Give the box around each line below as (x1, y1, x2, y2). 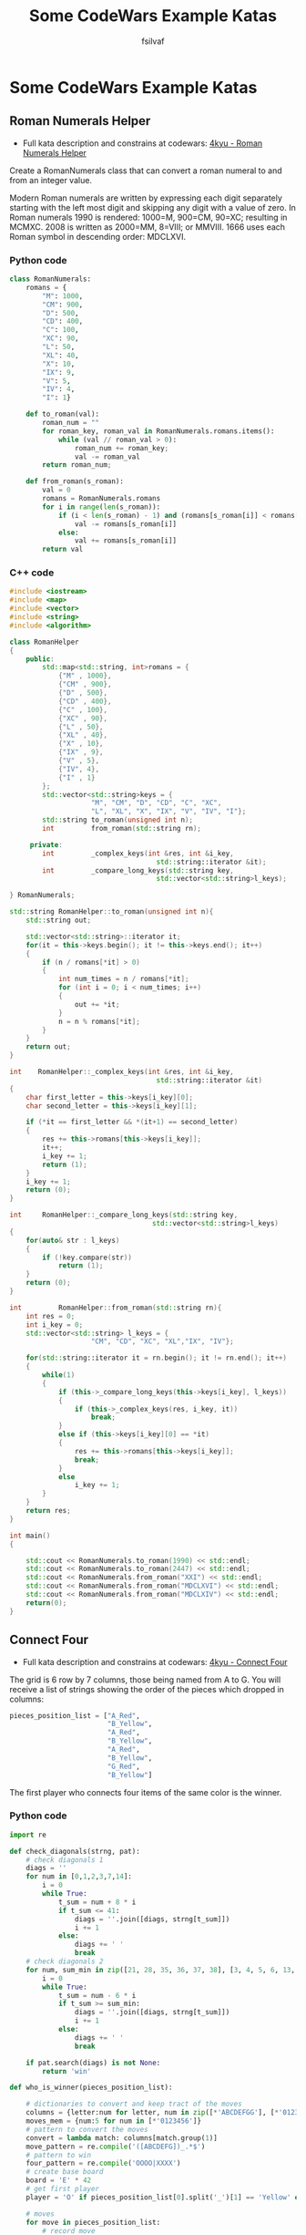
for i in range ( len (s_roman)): (42, 502, 161, 512)
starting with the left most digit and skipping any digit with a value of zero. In (9, 202, 296, 212)
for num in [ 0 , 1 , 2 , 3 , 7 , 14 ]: (25, 1872, 132, 1881)
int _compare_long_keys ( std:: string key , (42, 865, 234, 875)
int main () (9, 1531, 51, 1540)
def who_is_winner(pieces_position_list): (9, 2083, 173, 2093)
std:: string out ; (25, 916, 92, 926)
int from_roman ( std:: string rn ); (42, 824, 202, 833)
